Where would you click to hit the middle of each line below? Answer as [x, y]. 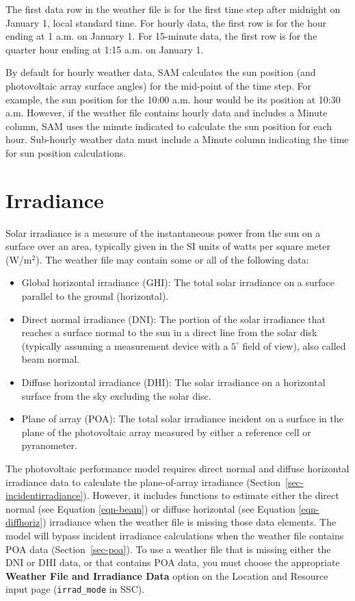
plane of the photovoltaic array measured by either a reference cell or [166, 432]
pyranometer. [49, 445]
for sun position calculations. [66, 152]
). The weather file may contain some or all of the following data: [172, 259]
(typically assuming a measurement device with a [125, 345]
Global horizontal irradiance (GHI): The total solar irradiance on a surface [178, 282]
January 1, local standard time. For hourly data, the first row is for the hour [166, 22]
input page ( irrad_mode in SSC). [75, 589]
